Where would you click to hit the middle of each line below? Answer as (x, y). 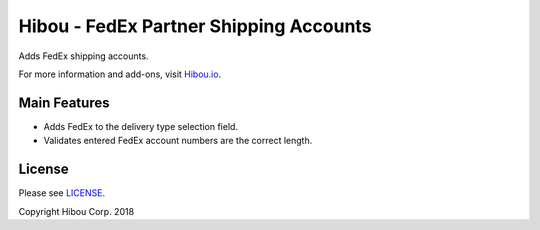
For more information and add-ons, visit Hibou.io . (120, 74)
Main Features (64, 102)
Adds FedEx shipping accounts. (83, 56)
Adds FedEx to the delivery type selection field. (141, 126)
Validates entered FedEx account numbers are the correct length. (178, 141)
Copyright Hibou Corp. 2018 (76, 211)
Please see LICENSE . (61, 193)
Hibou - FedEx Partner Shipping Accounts (195, 26)
